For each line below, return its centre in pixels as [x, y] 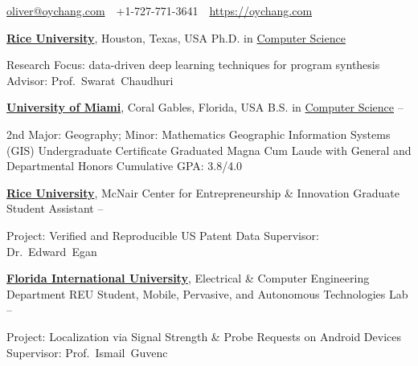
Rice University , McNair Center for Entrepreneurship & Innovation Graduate [203, 192]
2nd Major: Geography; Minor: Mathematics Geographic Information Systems [199, 134]
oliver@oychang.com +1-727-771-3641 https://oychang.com [160, 10]
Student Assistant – [55, 208]
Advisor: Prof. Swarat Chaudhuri [90, 80]
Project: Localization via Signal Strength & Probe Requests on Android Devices [204, 336]
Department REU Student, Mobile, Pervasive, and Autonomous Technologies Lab [207, 293]
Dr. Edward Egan [52, 251]
